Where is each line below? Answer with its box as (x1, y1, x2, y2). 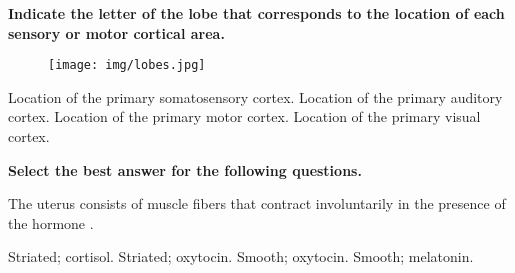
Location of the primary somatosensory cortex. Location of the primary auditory (8, 86, 503, 107)
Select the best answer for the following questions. (8, 159, 362, 180)
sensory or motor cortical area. (8, 22, 225, 43)
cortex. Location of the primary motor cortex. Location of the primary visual (8, 106, 481, 127)
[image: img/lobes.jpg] (48, 58, 206, 73)
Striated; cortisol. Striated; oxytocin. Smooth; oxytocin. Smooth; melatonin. (8, 246, 474, 267)
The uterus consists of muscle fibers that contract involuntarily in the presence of (8, 193, 506, 214)
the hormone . (8, 212, 94, 233)
